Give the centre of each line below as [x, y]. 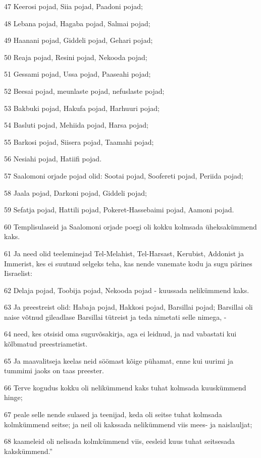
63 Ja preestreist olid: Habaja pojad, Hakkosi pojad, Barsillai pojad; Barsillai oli [128, 307]
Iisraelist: [18, 273]
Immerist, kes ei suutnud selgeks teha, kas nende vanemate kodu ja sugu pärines [128, 263]
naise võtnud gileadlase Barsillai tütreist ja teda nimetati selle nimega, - [115, 317]
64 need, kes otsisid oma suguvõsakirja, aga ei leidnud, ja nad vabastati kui [120, 334]
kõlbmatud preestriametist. [46, 344]
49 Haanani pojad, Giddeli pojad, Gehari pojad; [79, 40]
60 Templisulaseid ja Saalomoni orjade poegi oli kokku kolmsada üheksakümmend [130, 226]
